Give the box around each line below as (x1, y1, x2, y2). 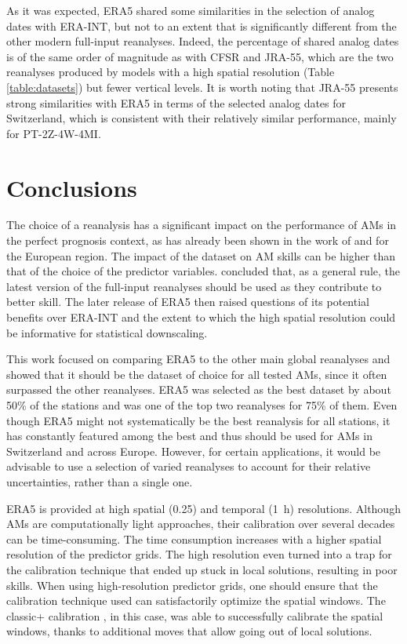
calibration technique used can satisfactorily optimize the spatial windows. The (6, 592, 386, 609)
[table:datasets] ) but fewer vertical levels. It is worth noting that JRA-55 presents (6, 78, 398, 95)
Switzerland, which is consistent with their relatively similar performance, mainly (6, 110, 397, 126)
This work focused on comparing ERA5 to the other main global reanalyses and (6, 351, 391, 367)
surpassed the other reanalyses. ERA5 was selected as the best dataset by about (6, 381, 391, 398)
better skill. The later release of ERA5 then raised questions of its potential (6, 293, 369, 310)
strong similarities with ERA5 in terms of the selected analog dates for (6, 94, 347, 111)
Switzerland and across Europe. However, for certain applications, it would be (6, 442, 381, 459)
